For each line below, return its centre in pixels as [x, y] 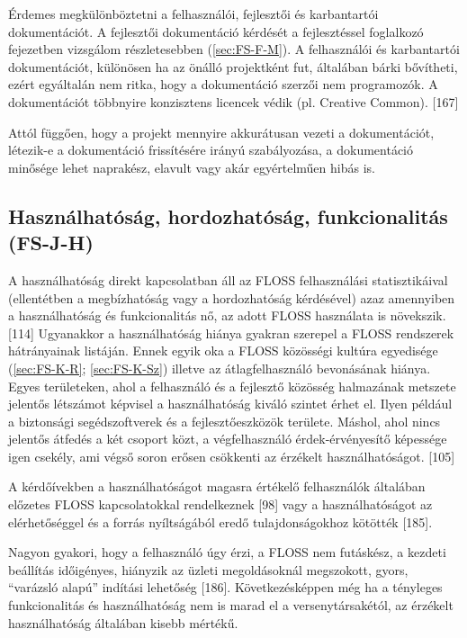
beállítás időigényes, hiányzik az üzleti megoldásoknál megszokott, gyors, [208, 569]
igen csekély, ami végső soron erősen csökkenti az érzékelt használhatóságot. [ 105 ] [232, 456]
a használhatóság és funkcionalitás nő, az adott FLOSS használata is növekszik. [227, 315]
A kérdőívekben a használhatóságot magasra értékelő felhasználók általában [217, 486]
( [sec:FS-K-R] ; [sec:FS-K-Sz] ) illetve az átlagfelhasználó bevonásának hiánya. [220, 368]
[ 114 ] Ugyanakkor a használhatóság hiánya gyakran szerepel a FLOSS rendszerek [231, 332]
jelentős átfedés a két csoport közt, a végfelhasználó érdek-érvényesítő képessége [228, 439]
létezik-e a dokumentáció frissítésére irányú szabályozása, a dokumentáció [211, 150]
